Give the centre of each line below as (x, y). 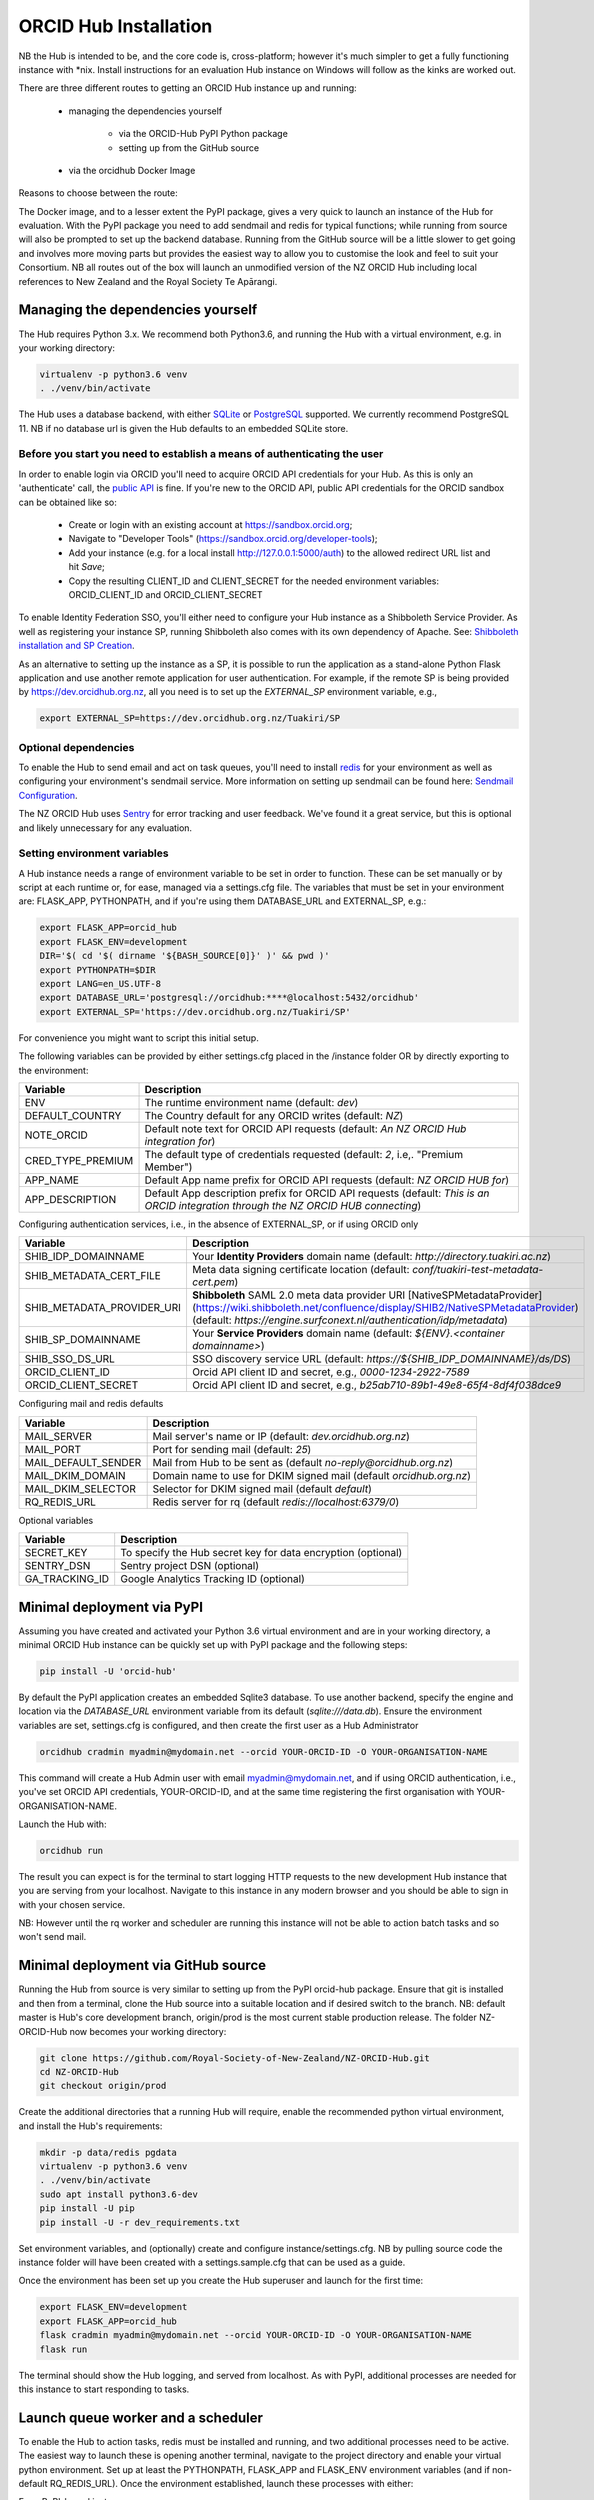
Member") (168, 1167)
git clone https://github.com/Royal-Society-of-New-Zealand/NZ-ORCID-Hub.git (234, 2058)
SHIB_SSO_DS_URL (69, 1359)
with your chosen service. (72, 1904)
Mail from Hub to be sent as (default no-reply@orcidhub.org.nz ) (303, 1462)
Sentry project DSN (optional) (190, 1566)
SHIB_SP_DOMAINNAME (83, 1340)
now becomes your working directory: (148, 2031)
